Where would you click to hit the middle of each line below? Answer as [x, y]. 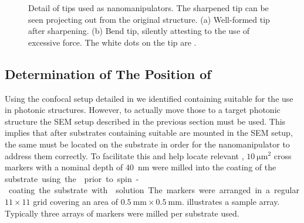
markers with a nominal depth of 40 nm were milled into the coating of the [141, 167]
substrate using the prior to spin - [72, 178]
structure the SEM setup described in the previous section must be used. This [145, 121]
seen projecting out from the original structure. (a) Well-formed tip [149, 19]
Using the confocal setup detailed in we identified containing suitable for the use [149, 98]
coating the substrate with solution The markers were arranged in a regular [154, 190]
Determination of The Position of [108, 73]
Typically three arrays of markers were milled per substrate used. [122, 213]
